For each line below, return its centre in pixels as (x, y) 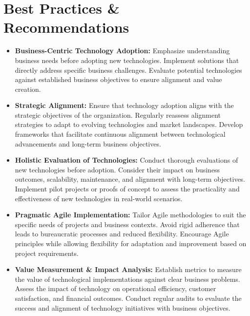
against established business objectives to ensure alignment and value (118, 79)
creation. (28, 89)
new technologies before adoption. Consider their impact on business (117, 169)
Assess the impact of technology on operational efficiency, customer (115, 288)
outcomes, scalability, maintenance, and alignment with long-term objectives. (130, 179)
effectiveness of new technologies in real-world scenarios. (99, 198)
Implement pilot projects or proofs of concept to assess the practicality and (127, 189)
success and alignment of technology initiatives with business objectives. (123, 307)
